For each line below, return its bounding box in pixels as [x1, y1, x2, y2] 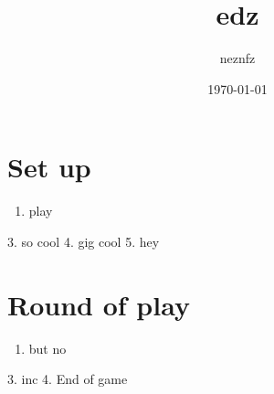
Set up [7, 148, 91, 186]
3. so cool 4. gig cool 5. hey [7, 231, 160, 250]
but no [28, 338, 67, 357]
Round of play [7, 285, 190, 323]
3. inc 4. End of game [7, 369, 128, 389]
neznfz [219, 48, 256, 68]
